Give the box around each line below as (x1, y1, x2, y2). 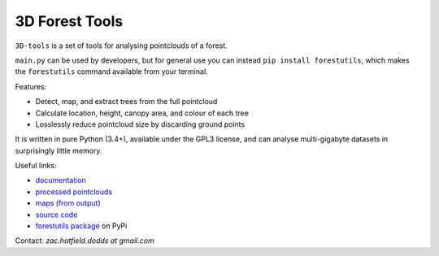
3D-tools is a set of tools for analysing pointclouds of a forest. (15, 41, 228, 50)
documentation (35, 176, 87, 185)
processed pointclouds (35, 187, 113, 197)
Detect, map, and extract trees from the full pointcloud (35, 97, 218, 106)
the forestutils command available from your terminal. (15, 67, 208, 76)
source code (35, 210, 78, 219)
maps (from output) (35, 198, 101, 208)
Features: (15, 81, 47, 91)
